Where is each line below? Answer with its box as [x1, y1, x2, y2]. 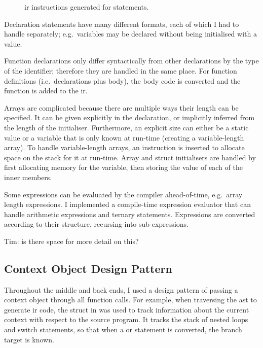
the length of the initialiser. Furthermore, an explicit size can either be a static [4, 122, 249, 132]
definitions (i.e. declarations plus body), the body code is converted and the [4, 75, 241, 86]
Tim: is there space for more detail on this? [4, 235, 139, 246]
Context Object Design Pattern [4, 260, 172, 276]
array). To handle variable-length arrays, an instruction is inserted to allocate [4, 142, 245, 153]
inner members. [4, 171, 52, 182]
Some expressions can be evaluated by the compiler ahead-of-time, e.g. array [4, 189, 243, 199]
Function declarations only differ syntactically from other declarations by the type [4, 55, 259, 66]
